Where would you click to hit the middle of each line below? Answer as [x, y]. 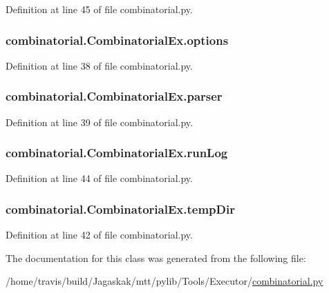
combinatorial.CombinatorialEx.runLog [117, 153]
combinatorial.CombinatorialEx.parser [114, 96]
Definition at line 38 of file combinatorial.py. [99, 65]
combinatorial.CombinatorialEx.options [117, 40]
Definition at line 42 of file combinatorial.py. [99, 235]
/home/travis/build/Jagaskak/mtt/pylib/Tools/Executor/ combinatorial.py [164, 281]
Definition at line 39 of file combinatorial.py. [99, 122]
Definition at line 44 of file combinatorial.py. [99, 178]
